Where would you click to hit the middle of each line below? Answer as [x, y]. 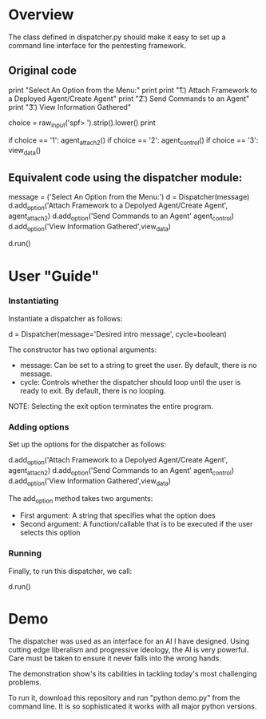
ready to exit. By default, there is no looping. [93, 390]
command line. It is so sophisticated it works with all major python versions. [133, 706]
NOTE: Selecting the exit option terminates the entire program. [111, 406]
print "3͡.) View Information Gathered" [70, 107]
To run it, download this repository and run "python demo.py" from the [125, 697]
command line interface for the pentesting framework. [97, 45]
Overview [41, 15]
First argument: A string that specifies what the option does [117, 515]
